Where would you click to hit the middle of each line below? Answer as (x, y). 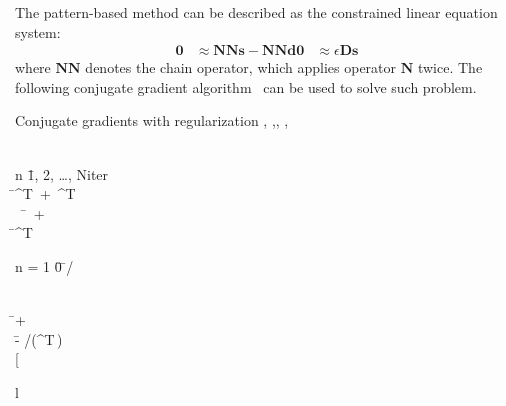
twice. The (450, 67)
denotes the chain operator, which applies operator (241, 67)
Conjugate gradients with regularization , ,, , (152, 120)
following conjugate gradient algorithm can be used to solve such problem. (246, 86)
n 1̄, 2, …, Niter (62, 173)
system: (38, 31)
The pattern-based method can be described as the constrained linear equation (256, 12)
